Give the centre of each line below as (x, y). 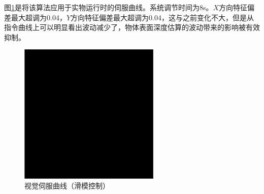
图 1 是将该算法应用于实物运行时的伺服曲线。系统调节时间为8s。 (109, 7)
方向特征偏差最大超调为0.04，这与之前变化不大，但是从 (162, 17)
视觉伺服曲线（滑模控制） (67, 186)
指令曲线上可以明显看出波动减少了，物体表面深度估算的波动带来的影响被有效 (132, 27)
